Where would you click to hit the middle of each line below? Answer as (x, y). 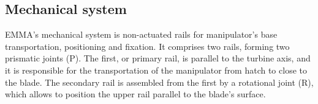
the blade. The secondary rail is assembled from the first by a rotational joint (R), (159, 82)
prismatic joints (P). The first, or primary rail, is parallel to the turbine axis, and (158, 58)
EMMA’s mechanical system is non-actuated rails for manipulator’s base (141, 34)
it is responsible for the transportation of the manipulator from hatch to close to (156, 70)
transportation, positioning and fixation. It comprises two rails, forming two (147, 46)
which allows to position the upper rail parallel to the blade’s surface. (135, 94)
